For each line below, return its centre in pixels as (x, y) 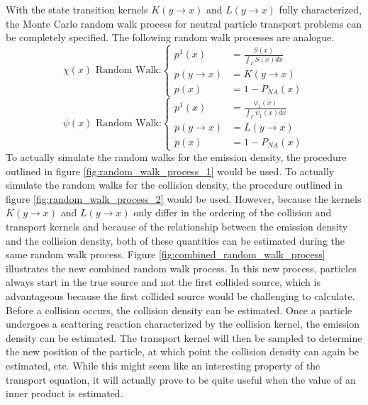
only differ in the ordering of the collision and (233, 212)
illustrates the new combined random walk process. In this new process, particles (181, 268)
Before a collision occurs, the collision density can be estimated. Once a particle (179, 310)
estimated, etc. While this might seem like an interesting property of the (163, 365)
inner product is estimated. (65, 393)
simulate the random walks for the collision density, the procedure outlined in (174, 185)
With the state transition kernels (77, 9)
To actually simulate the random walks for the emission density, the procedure (176, 157)
